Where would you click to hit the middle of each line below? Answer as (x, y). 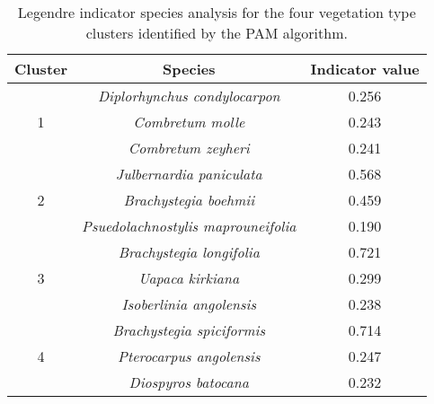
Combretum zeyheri (189, 148)
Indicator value (365, 69)
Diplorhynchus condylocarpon (189, 96)
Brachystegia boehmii (189, 200)
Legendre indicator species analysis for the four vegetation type (217, 12)
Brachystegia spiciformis (189, 330)
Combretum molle (189, 122)
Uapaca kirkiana (189, 278)
